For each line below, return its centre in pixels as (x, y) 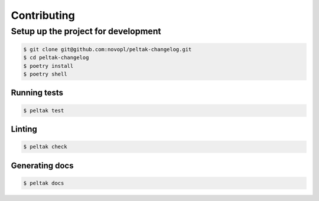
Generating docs (42, 165)
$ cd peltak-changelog (56, 58)
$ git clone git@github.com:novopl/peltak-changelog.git (108, 49)
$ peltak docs (44, 183)
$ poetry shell (45, 74)
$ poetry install (48, 66)
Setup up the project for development (86, 31)
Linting (24, 129)
